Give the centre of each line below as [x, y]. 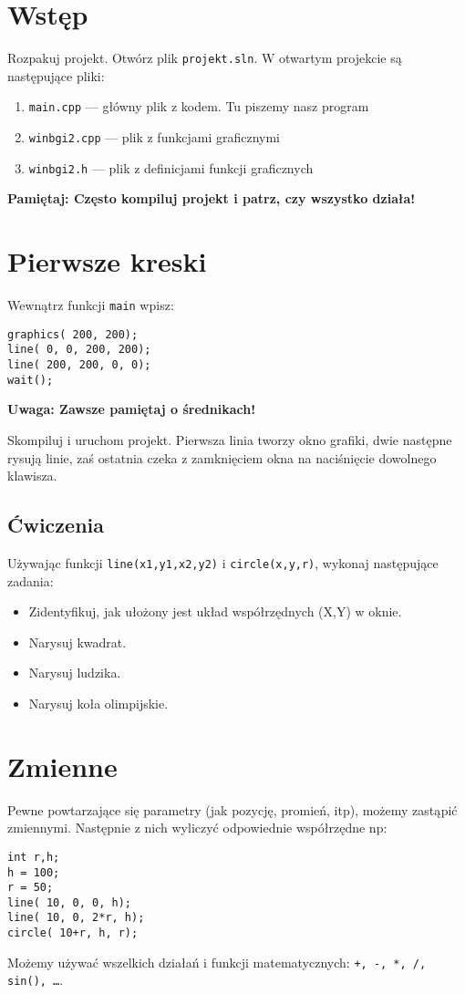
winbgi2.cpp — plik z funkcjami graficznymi [154, 137]
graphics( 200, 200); [73, 334]
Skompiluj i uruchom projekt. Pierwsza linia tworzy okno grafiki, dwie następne [230, 439]
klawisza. [32, 476]
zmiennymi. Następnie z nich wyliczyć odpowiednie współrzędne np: [197, 828]
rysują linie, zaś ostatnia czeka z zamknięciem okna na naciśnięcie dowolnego [222, 457]
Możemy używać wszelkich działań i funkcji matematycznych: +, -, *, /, [217, 962]
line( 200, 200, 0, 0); [79, 365]
